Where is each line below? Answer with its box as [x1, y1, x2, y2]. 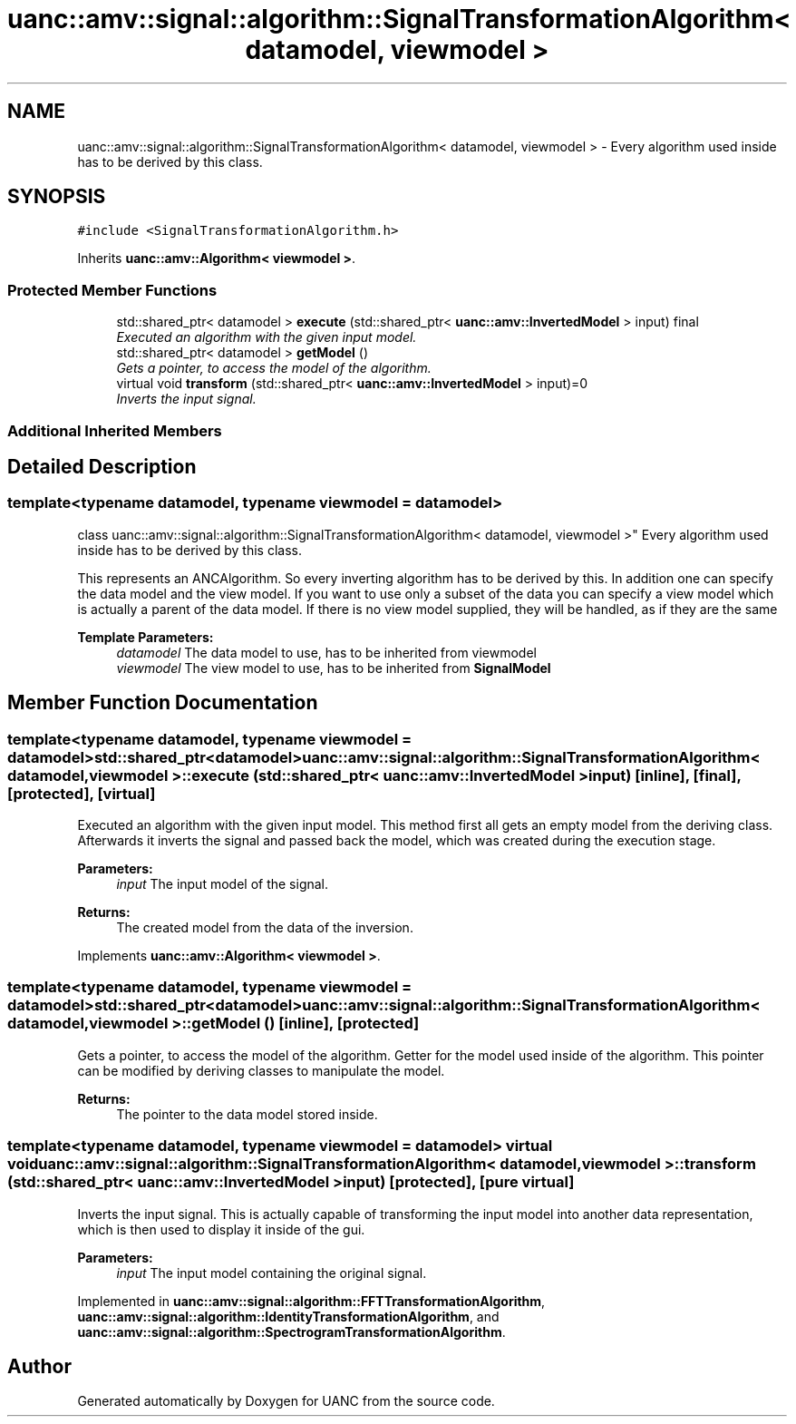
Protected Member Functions [7, 280, 218, 299]
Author [7, 1354, 72, 1378]
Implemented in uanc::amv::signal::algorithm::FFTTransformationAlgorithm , [77, 1292, 546, 1309]
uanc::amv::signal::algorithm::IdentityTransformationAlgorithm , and [77, 1308, 500, 1324]
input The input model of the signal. [116, 876, 329, 892]
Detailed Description [7, 454, 197, 478]
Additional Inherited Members [7, 421, 222, 440]
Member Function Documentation [7, 691, 318, 715]
